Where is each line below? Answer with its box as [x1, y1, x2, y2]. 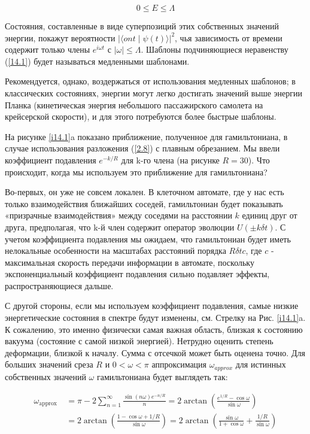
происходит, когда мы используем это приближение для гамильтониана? [5, 165, 268, 178]
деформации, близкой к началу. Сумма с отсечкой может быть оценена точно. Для [5, 346, 305, 359]
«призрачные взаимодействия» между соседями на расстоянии [5, 209, 232, 221]
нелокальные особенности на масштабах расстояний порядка [5, 244, 226, 257]
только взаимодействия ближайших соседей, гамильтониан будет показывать [5, 197, 283, 210]
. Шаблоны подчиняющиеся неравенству [141, 43, 288, 56]
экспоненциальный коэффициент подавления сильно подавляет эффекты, [5, 268, 270, 280]
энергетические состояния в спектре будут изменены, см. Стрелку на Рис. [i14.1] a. [5, 311, 306, 324]
